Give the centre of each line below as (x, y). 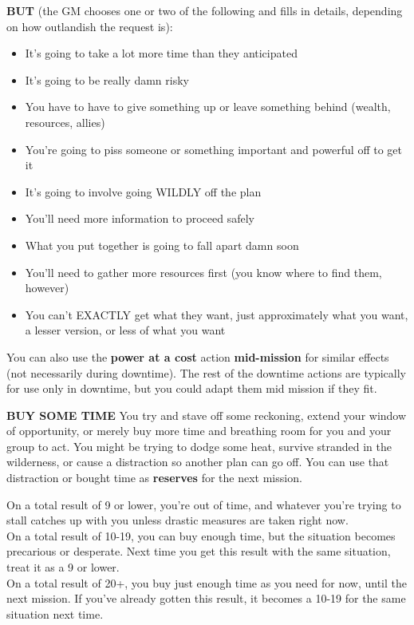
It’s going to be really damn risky (107, 79)
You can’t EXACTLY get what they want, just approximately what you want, (217, 314)
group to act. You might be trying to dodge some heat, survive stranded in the (199, 446)
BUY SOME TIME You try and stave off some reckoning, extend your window (207, 415)
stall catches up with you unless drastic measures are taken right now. (177, 520)
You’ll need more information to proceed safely (140, 218)
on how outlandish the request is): (90, 26)
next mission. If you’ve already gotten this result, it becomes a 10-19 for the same (206, 598)
